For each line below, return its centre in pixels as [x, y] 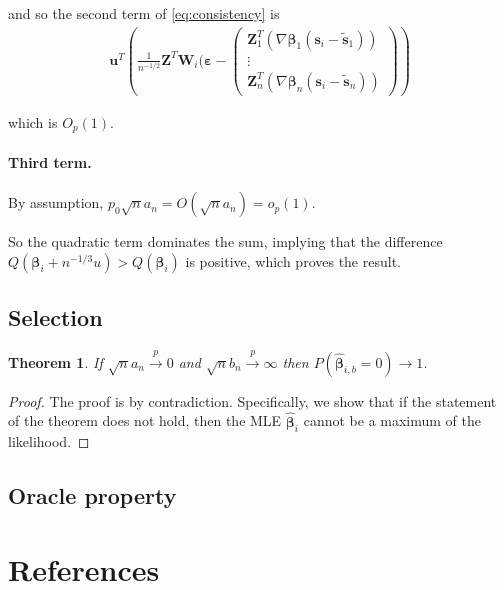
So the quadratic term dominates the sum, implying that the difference [225, 241]
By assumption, [56, 202]
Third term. [50, 161]
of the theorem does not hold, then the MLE [145, 420]
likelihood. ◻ [49, 441]
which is [33, 121]
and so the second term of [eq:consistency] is [144, 13]
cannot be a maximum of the [392, 420]
